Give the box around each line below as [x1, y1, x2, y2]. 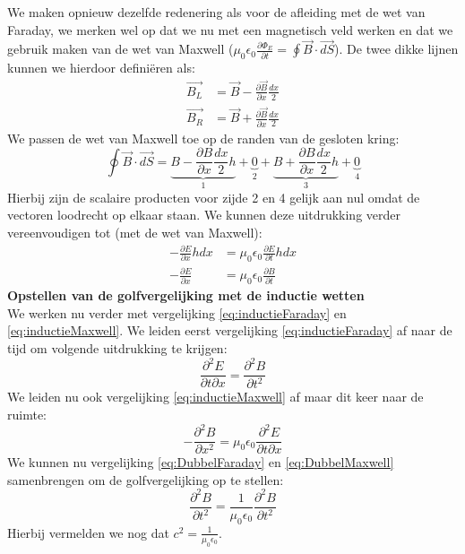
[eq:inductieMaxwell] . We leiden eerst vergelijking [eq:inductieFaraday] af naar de [7, 321, 452, 340]
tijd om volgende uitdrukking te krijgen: [7, 338, 228, 357]
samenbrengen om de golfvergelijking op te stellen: [7, 470, 284, 489]
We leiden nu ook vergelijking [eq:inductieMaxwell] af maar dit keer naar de [7, 387, 424, 406]
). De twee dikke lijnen [334, 39, 459, 58]
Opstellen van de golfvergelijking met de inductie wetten [7, 286, 365, 305]
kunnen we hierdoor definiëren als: [7, 58, 195, 77]
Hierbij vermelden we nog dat [7, 523, 169, 541]
